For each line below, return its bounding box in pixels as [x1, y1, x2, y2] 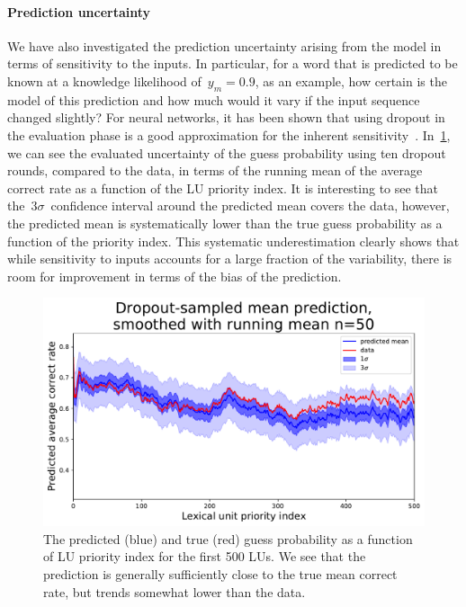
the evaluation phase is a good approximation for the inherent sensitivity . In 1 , [7, 125, 451, 144]
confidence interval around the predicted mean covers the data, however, [50, 196, 450, 215]
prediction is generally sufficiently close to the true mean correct [43, 564, 398, 583]
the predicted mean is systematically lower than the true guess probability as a [7, 213, 443, 232]
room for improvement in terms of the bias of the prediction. [7, 266, 342, 285]
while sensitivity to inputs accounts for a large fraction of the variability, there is [7, 249, 453, 268]
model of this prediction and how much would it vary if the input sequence [7, 90, 420, 109]
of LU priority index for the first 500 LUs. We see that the [43, 547, 366, 566]
